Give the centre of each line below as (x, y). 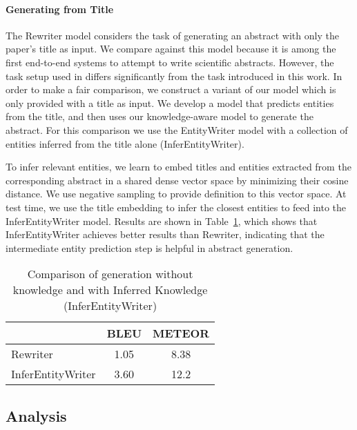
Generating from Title (60, 9)
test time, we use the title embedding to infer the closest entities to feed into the (176, 207)
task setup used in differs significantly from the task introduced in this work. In (174, 76)
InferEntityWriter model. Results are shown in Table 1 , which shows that (162, 221)
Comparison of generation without (110, 274)
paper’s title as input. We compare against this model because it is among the (171, 49)
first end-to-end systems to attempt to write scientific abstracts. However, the (170, 62)
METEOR (181, 333)
